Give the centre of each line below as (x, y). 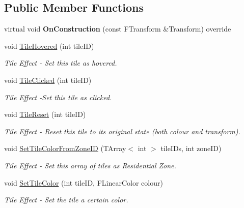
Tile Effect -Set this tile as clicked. (58, 97)
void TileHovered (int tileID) (49, 46)
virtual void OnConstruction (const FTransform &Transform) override (118, 29)
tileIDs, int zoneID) (191, 148)
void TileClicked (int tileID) (48, 80)
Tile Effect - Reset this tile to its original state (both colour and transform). (122, 131)
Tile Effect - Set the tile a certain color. (66, 200)
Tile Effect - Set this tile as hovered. (61, 63)
